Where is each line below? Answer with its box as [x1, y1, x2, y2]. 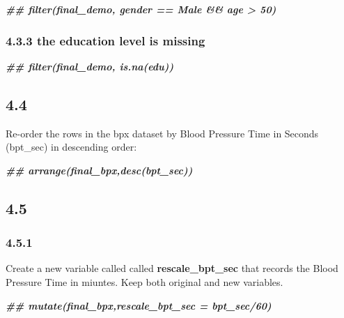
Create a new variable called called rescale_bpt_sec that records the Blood [6, 261, 338, 275]
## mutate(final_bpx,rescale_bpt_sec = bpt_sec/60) [6, 298, 272, 312]
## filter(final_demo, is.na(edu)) [6, 59, 174, 73]
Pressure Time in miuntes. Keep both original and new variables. [6, 274, 283, 289]
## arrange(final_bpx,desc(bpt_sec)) [6, 162, 193, 177]
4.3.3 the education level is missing [6, 31, 205, 49]
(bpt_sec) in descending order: [6, 139, 137, 154]
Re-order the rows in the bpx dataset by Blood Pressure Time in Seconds [6, 126, 319, 140]
